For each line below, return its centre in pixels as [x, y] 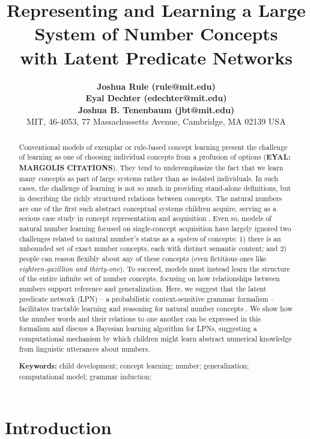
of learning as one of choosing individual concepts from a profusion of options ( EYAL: [155, 157]
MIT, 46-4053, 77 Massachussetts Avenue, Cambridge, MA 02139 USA [156, 121]
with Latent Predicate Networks [156, 57]
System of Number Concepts [156, 33]
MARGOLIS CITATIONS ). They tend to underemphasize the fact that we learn [151, 167]
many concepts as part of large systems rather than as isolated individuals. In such [148, 178]
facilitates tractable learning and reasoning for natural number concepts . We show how [156, 309]
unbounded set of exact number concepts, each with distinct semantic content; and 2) [153, 248]
